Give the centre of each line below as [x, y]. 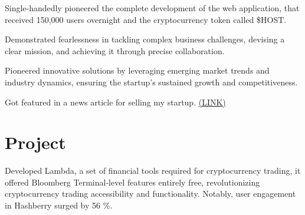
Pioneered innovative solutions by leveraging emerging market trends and [137, 70]
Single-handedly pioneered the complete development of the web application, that [152, 8]
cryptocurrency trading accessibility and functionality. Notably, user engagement [150, 193]
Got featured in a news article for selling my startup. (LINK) [115, 102]
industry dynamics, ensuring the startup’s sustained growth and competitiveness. [151, 82]
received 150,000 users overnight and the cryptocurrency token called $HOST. [146, 19]
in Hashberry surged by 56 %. [59, 205]
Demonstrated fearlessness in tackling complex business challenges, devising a [145, 39]
